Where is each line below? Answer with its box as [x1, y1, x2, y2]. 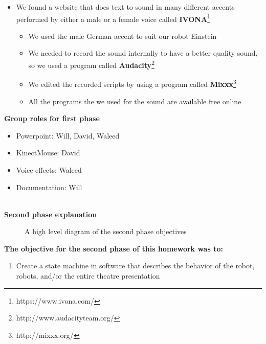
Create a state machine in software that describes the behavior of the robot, [16, 260, 255, 271]
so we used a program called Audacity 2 [28, 58, 154, 70]
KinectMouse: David [16, 147, 80, 158]
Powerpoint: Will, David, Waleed [16, 130, 120, 141]
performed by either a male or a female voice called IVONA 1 [16, 12, 210, 24]
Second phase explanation [4, 209, 97, 219]
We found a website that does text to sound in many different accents [16, 2, 235, 12]
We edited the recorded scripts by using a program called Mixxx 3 [28, 77, 236, 89]
